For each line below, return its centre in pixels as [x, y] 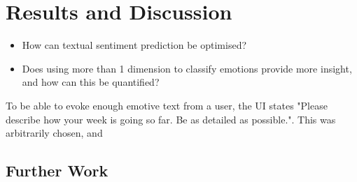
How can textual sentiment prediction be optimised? [134, 45]
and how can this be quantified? [91, 82]
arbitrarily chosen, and [54, 133]
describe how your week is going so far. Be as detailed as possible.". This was [171, 119]
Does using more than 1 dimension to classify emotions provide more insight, [187, 68]
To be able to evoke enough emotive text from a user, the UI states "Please [167, 105]
